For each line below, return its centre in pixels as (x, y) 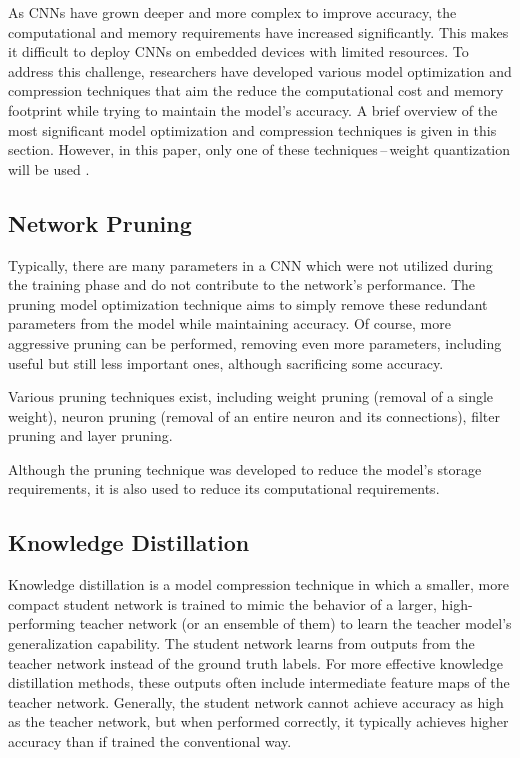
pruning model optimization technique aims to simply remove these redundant (248, 303)
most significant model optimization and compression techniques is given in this (252, 129)
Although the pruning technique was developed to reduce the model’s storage (245, 468)
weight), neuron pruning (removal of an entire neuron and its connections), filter (254, 415)
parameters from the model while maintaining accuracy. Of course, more (229, 323)
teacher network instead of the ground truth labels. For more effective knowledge (255, 662)
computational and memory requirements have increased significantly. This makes (258, 31)
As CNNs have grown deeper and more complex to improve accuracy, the (232, 12)
